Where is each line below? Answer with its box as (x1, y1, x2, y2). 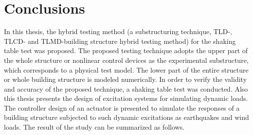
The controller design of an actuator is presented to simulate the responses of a (4, 102, 240, 113)
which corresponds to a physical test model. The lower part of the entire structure (4, 64, 249, 75)
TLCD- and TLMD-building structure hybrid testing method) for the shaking (4, 36, 236, 46)
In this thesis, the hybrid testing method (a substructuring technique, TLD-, (4, 26, 232, 37)
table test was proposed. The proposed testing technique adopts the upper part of (4, 45, 248, 56)
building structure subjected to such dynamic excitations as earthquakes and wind (4, 112, 249, 122)
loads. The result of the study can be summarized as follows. (4, 122, 185, 132)
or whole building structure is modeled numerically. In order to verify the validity (4, 74, 247, 84)
